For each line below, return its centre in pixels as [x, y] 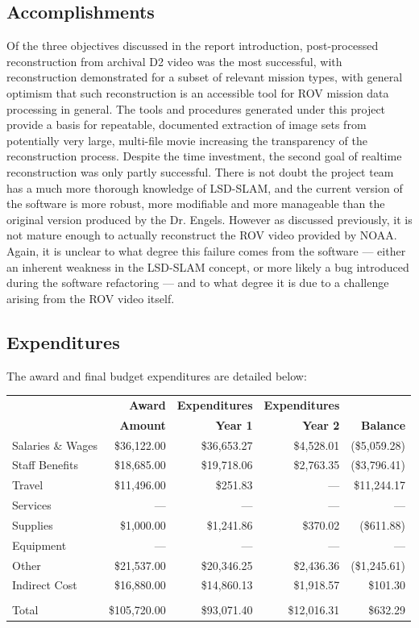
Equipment [39, 545]
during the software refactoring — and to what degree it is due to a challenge [198, 283]
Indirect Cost [45, 585]
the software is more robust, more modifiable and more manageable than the [196, 204]
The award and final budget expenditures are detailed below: [157, 375]
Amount [143, 424]
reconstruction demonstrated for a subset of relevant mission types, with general [205, 77]
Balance [383, 424]
